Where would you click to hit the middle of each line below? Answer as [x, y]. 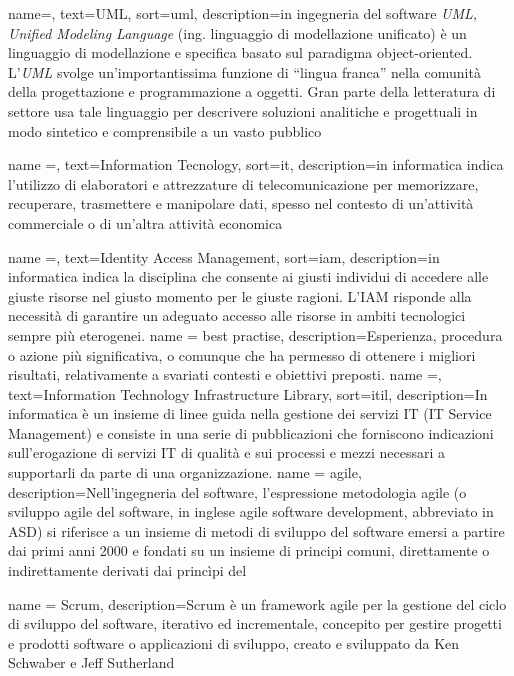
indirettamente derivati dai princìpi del [127, 570]
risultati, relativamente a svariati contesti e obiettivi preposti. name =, [225, 374]
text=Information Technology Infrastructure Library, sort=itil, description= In [248, 393]
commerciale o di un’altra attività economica [145, 222]
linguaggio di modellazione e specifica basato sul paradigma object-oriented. [240, 52]
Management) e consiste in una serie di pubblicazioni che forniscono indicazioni [251, 432]
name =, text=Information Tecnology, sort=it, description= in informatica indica [256, 164]
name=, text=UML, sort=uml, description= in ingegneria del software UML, [243, 13]
